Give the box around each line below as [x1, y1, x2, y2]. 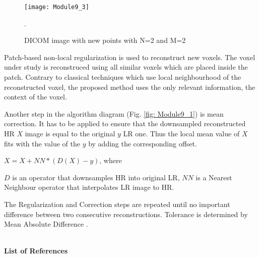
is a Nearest [196, 172, 232, 182]
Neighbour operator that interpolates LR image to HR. [4, 182, 174, 192]
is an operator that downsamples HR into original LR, [12, 172, 180, 182]
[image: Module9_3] [24, 4, 89, 11]
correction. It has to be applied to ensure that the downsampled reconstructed [4, 118, 246, 129]
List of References [4, 245, 68, 256]
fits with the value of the [4, 138, 80, 148]
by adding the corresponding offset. [88, 138, 197, 148]
